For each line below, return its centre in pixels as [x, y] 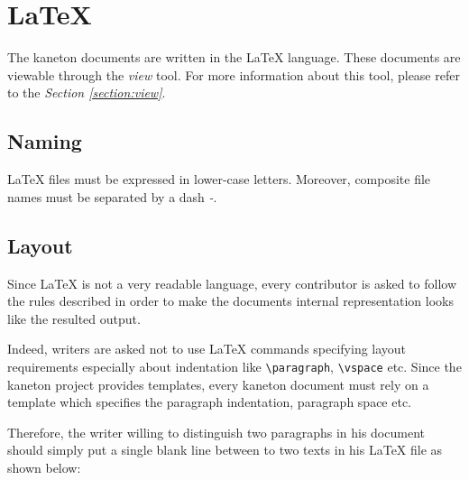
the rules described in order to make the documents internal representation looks [230, 301]
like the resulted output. [74, 318]
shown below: [44, 467]
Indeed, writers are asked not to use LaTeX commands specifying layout [207, 349]
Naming [45, 141]
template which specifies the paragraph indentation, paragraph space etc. [210, 402]
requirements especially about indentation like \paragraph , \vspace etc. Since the [234, 366]
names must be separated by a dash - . [112, 196]
